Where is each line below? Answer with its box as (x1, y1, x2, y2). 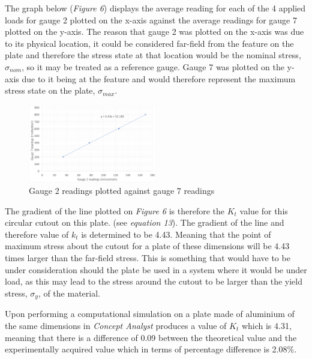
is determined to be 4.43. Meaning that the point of (81, 228, 271, 240)
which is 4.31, (241, 319, 292, 331)
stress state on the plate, (5, 84, 95, 97)
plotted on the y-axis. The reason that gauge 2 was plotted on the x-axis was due (5, 25, 304, 38)
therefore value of (5, 228, 69, 240)
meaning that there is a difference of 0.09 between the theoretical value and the (5, 331, 297, 343)
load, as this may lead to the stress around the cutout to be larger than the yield (5, 275, 302, 288)
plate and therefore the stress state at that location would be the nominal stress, (5, 49, 301, 61)
